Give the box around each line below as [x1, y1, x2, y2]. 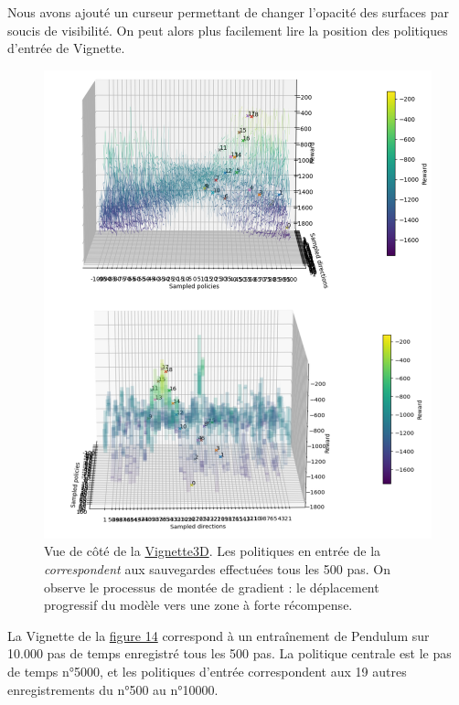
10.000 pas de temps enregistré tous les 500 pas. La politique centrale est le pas [7, 644, 452, 663]
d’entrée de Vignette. [7, 38, 125, 58]
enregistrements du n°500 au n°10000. [7, 679, 219, 699]
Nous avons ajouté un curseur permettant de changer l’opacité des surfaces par [7, 3, 449, 21]
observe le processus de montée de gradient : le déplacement [44, 577, 379, 596]
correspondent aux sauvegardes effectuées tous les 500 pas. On [44, 559, 390, 578]
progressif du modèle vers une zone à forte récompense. [44, 595, 353, 614]
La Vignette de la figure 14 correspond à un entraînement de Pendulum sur [7, 625, 430, 645]
